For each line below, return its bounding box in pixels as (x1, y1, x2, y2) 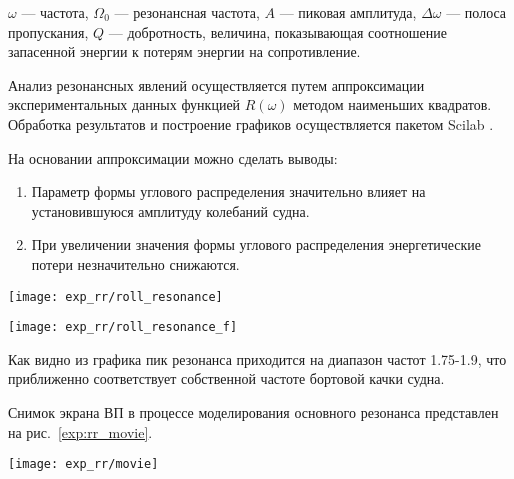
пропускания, (8, 21, 89, 42)
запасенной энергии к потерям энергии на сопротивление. (8, 41, 361, 62)
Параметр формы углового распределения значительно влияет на (31, 181, 426, 202)
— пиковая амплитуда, (279, 2, 417, 22)
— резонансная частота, (114, 2, 260, 22)
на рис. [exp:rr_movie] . (8, 421, 153, 442)
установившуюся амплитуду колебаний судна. (31, 200, 310, 221)
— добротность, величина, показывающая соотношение (108, 21, 447, 42)
